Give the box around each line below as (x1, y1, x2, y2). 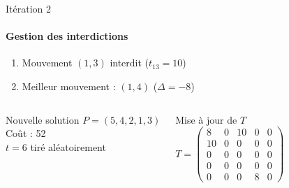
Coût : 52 (6, 126, 46, 140)
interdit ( (110, 55, 149, 70)
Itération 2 (6, 1, 51, 15)
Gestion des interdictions (6, 29, 128, 43)
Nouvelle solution (6, 112, 80, 126)
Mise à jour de (175, 112, 237, 126)
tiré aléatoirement (30, 139, 106, 154)
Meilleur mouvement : (22, 78, 116, 93)
